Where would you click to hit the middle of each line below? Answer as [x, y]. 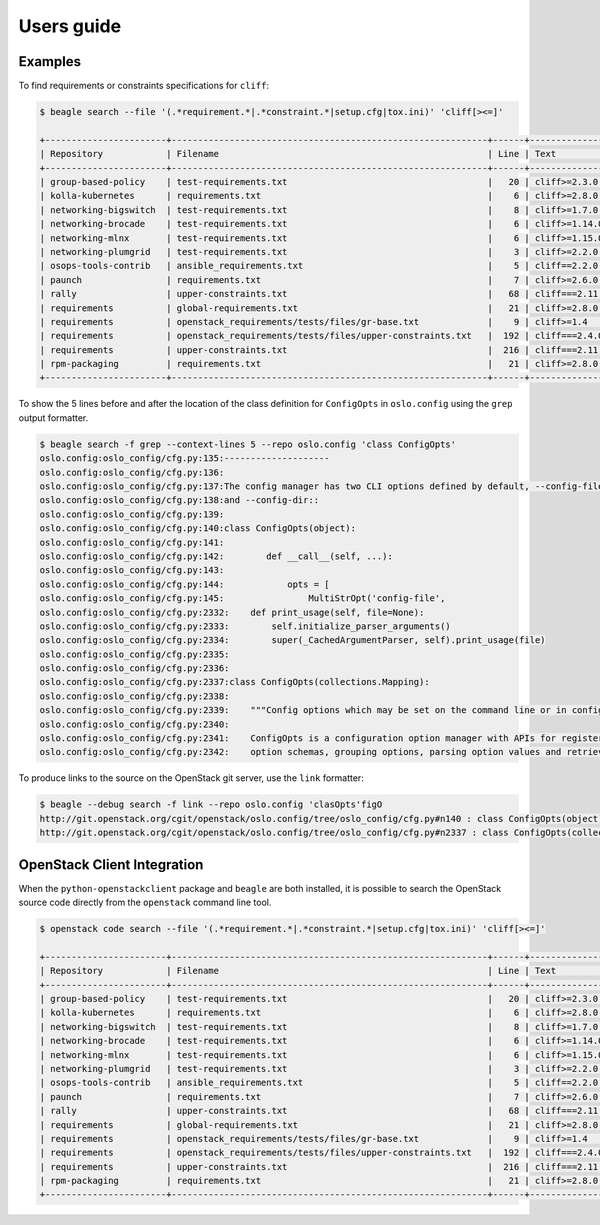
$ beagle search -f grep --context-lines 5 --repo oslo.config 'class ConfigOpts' [248, 444]
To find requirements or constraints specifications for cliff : [144, 86]
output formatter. [53, 417]
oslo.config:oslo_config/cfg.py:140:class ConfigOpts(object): [198, 528]
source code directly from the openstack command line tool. [145, 902]
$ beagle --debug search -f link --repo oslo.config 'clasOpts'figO [211, 804]
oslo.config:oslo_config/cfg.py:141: [132, 542]
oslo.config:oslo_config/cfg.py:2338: [134, 696]
